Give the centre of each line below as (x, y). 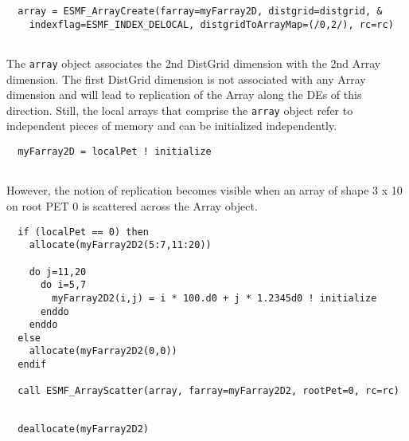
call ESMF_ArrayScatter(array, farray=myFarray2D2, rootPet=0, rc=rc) (208, 391)
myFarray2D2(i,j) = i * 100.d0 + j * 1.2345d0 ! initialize (214, 298)
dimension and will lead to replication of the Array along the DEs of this (184, 94)
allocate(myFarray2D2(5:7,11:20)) (120, 245)
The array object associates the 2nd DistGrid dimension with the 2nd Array (194, 63)
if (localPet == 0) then (83, 232)
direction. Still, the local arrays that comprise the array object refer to (180, 110)
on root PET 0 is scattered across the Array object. (132, 205)
